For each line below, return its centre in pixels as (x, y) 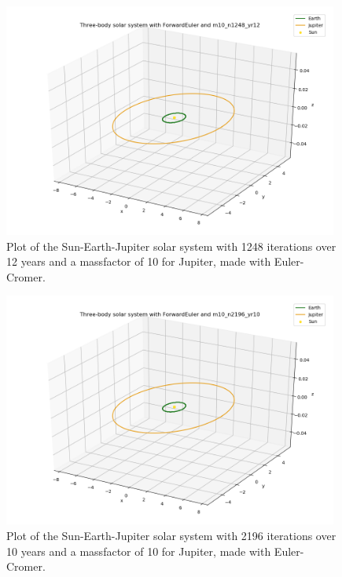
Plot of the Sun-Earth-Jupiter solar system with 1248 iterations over (171, 246)
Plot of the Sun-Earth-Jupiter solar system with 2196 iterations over (171, 535)
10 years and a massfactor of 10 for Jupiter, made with (139, 551)
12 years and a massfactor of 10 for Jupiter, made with (139, 261)
